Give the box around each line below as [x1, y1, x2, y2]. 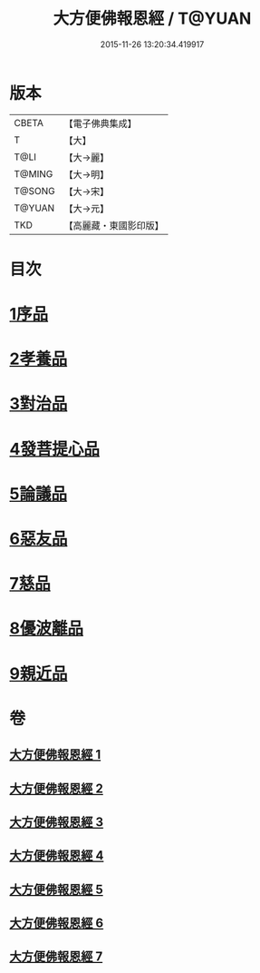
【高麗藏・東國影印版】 [63, 219, 165, 231]
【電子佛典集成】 [63, 117, 138, 130]
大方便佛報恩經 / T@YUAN [53, 8, 252, 29]
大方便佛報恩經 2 [9, 781, 104, 796]
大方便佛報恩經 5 [9, 881, 104, 897]
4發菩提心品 [9, 438, 100, 459]
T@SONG [14, 184, 56, 197]
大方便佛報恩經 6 [9, 916, 104, 931]
